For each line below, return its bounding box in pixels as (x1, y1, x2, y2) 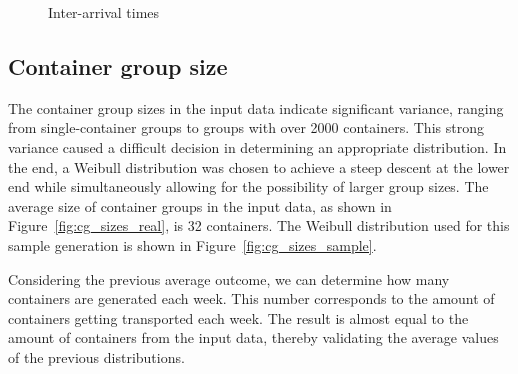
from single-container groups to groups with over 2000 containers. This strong (8, 117, 484, 138)
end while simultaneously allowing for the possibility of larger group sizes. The (8, 176, 489, 197)
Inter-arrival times (48, 2, 160, 22)
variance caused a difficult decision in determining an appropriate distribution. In (8, 136, 507, 157)
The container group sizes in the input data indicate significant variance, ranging (8, 97, 504, 118)
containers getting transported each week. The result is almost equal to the (8, 307, 469, 328)
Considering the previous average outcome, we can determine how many (8, 268, 450, 289)
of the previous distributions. (8, 346, 185, 367)
